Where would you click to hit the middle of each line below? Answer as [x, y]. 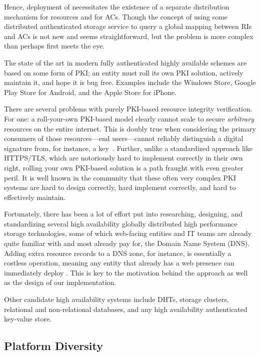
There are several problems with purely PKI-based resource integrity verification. [128, 109]
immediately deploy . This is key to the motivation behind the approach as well [126, 272]
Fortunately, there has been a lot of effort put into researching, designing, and [123, 214]
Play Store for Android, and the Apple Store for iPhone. [90, 92]
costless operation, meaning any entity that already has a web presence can [119, 263]
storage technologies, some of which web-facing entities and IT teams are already [128, 233]
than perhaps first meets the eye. [54, 46]
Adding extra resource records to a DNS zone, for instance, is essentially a [118, 253]
